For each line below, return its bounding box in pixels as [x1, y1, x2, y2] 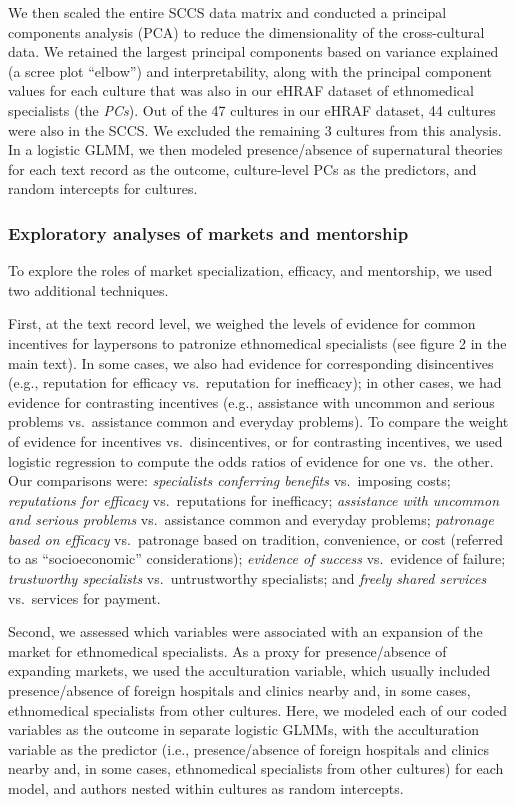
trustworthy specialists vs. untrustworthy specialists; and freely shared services [8, 568, 487, 589]
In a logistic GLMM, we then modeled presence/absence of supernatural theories [8, 139, 503, 160]
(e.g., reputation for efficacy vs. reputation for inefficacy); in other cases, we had [8, 372, 502, 393]
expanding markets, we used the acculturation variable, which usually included [8, 660, 491, 681]
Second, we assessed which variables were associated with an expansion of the [8, 621, 483, 642]
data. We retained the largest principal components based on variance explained [8, 41, 499, 62]
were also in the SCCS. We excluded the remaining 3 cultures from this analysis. [8, 119, 502, 140]
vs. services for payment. [8, 587, 161, 608]
